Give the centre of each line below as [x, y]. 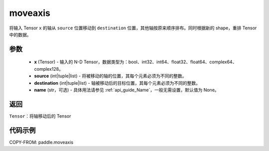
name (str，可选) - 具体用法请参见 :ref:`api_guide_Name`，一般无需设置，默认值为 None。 [127, 90]
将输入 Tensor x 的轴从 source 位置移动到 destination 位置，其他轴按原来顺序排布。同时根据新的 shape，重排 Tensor [133, 28]
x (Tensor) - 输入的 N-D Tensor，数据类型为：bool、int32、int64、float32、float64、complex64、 [135, 62]
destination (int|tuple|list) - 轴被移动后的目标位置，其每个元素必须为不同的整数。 [117, 83]
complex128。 [49, 69]
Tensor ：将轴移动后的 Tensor [40, 116]
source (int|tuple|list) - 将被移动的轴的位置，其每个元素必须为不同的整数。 [110, 76]
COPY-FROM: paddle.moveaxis [41, 142]
